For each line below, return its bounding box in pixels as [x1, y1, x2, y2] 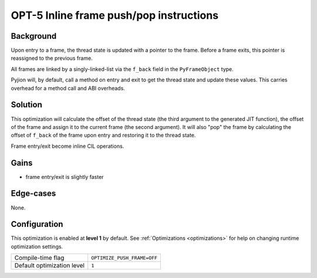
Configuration [11, 219, 63, 229]
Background [11, 31, 57, 41]
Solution [11, 100, 42, 110]
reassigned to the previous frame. [11, 55, 93, 62]
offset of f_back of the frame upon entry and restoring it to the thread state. [11, 132, 196, 139]
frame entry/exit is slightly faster [25, 173, 104, 180]
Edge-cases [11, 188, 56, 199]
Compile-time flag [14, 254, 65, 262]
